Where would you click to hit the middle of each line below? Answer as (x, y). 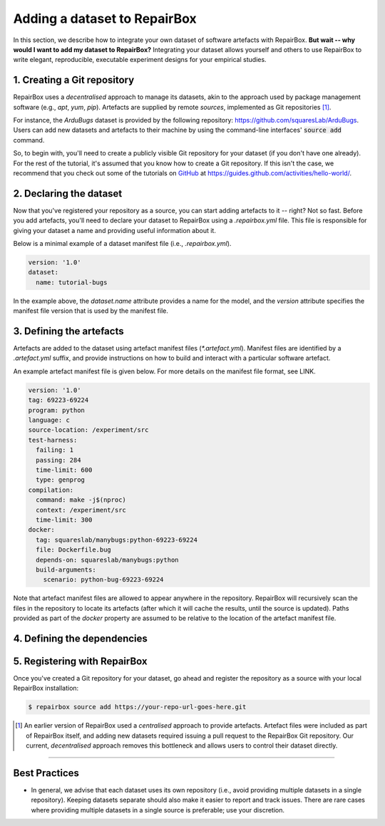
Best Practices (46, 773)
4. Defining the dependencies (80, 638)
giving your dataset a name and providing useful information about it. (115, 230)
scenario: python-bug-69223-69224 (103, 580)
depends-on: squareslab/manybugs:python (107, 560)
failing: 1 (55, 450)
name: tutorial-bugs (72, 282)
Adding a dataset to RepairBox (105, 19)
